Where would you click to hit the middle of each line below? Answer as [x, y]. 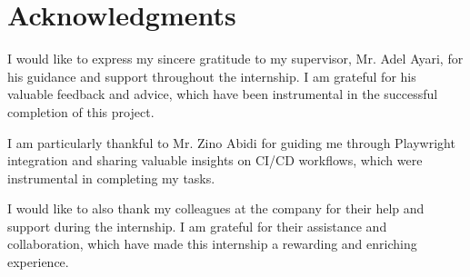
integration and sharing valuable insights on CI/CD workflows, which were [215, 160]
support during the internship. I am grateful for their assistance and [197, 226]
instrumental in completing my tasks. [111, 178]
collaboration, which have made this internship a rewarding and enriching [212, 244]
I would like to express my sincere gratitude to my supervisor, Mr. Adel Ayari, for [235, 59]
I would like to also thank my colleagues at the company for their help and [216, 208]
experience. [38, 262]
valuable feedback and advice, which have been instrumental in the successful [223, 94]
